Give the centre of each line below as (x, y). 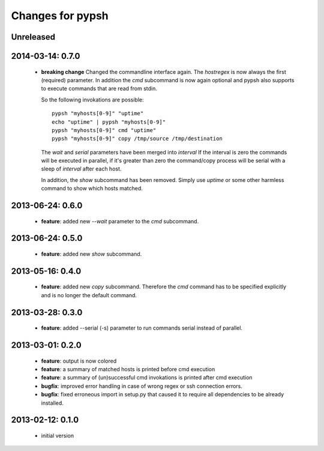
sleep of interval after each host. (81, 169)
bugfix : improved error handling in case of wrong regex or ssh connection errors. (142, 386)
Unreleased (33, 37)
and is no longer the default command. (89, 295)
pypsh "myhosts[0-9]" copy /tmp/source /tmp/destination (137, 139)
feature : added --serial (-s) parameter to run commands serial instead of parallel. (142, 328)
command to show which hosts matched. (92, 189)
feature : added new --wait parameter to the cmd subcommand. (120, 221)
